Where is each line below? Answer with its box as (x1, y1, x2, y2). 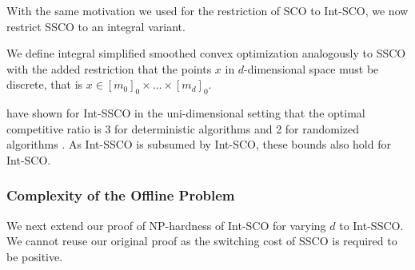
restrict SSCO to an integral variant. (6, 18, 186, 34)
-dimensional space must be (244, 60, 379, 77)
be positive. (6, 248, 63, 264)
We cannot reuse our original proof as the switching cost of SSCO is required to (6, 232, 397, 249)
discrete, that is (6, 76, 83, 93)
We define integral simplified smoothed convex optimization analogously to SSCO (6, 45, 406, 62)
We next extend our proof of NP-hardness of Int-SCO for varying (6, 216, 326, 233)
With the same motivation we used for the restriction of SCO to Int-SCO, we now (6, 2, 409, 18)
